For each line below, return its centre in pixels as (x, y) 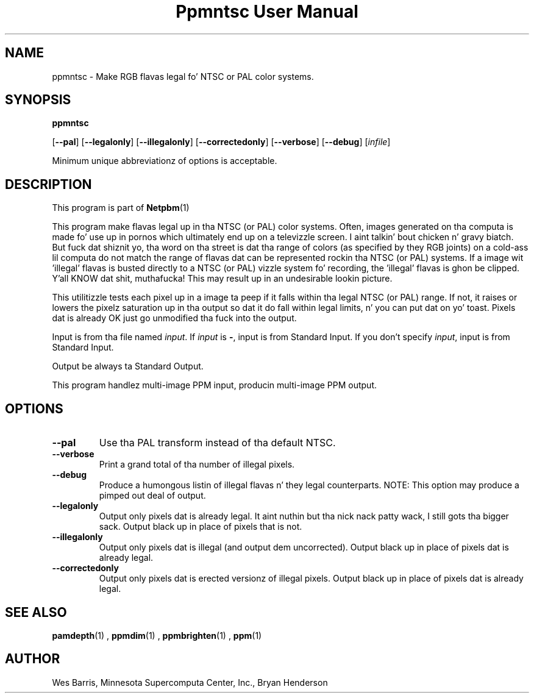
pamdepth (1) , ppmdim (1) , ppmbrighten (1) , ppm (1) (157, 635)
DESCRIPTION (48, 184)
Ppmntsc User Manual (267, 12)
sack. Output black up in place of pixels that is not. (201, 527)
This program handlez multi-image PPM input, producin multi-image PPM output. (215, 385)
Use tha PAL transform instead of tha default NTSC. (217, 443)
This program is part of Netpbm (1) (121, 208)
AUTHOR (33, 659)
